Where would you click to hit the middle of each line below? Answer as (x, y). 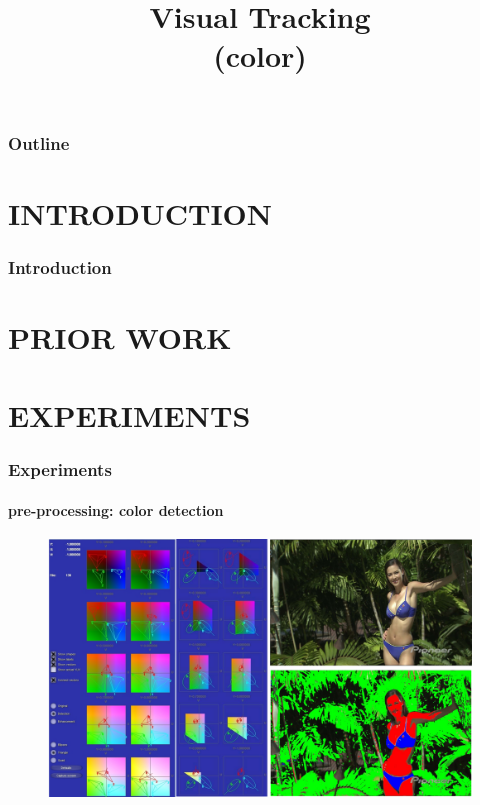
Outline (39, 142)
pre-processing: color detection (116, 509)
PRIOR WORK (120, 336)
